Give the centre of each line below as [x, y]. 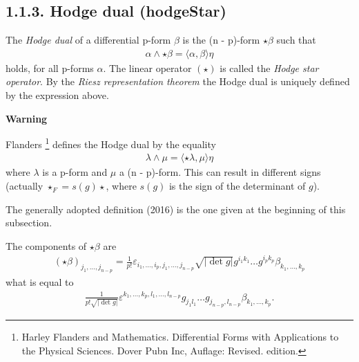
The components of [46, 245]
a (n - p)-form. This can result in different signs [220, 172]
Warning [27, 118]
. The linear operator [147, 67]
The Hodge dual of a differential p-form [88, 40]
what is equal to [40, 282]
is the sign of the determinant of [237, 186]
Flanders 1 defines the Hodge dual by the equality [111, 143]
